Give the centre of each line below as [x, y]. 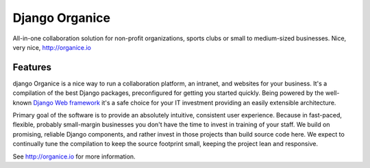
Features [32, 67]
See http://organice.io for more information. [74, 156]
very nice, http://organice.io [52, 47]
